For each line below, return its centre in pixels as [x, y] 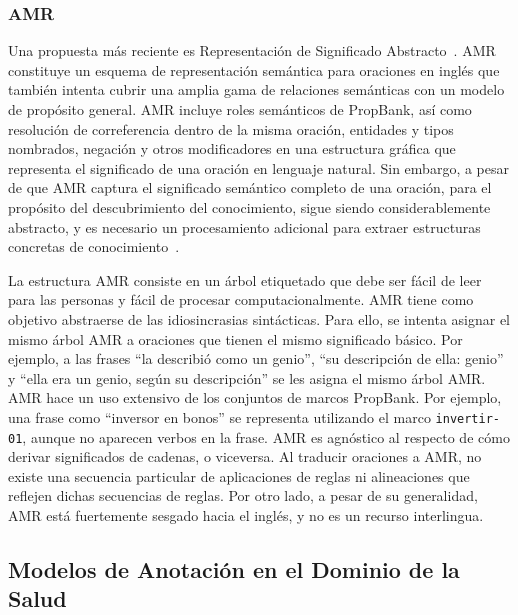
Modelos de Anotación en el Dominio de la [234, 568]
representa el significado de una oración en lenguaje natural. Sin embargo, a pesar [258, 167]
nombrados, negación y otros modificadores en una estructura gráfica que [232, 148]
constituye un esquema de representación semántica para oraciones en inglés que [254, 69]
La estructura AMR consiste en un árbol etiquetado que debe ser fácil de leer [245, 279]
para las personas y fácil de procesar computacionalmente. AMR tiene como [241, 299]
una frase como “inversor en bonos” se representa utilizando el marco [219, 416]
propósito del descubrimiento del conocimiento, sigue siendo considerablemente [249, 206]
